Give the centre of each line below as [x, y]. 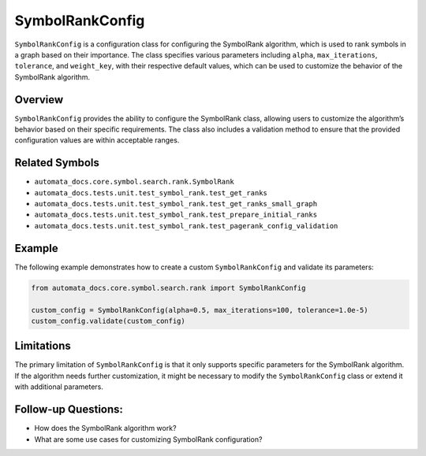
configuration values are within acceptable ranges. [97, 140]
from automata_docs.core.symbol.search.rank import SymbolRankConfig [168, 288]
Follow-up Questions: [69, 410]
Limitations [43, 346]
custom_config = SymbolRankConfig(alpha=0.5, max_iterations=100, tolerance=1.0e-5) [200, 310]
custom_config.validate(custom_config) [108, 321]
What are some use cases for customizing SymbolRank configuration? [148, 439]
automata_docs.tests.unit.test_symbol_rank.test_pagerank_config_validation [186, 226]
